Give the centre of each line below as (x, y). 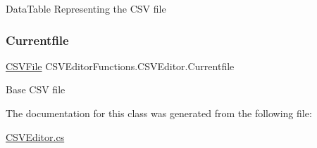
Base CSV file (36, 89)
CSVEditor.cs (35, 136)
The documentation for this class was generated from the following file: (159, 113)
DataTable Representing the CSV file (86, 8)
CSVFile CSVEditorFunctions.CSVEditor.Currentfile (120, 66)
